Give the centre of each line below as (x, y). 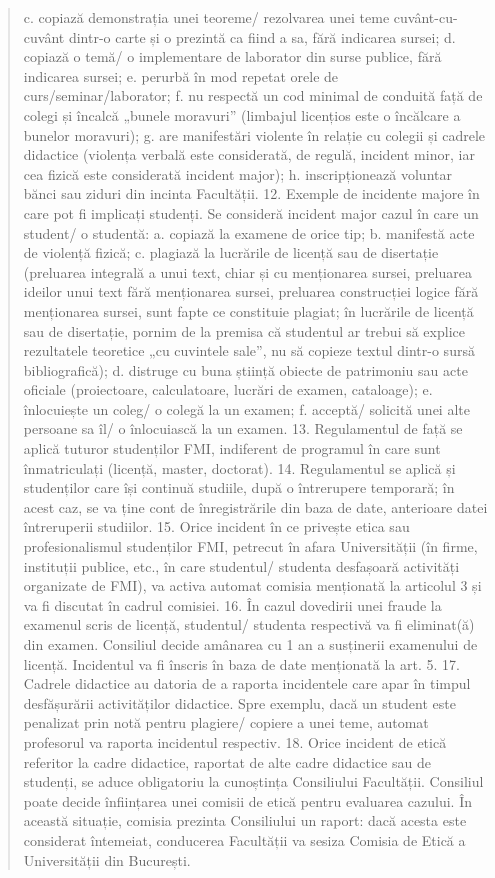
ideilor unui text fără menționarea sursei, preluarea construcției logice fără (251, 291)
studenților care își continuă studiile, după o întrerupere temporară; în (239, 487)
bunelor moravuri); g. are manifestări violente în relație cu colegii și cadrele (254, 134)
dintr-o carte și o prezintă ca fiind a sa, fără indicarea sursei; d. (262, 36)
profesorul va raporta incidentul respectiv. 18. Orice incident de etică (235, 741)
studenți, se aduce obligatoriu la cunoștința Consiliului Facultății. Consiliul (253, 781)
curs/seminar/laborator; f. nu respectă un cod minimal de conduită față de (253, 95)
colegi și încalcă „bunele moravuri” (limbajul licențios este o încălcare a (242, 114)
